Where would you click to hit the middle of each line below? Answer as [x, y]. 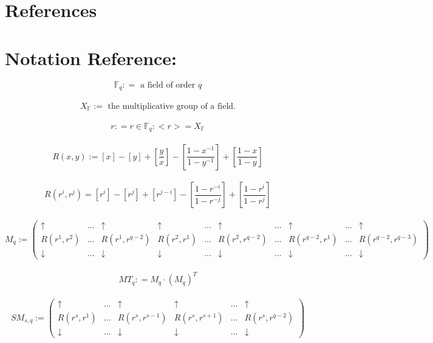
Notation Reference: [91, 57]
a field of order [168, 85]
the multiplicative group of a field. [172, 106]
